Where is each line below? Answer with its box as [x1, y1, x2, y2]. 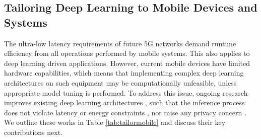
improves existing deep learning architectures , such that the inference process [4, 97, 245, 108]
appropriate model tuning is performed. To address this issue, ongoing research [4, 87, 248, 98]
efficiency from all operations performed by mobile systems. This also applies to [4, 48, 250, 58]
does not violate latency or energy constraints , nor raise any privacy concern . [4, 107, 246, 117]
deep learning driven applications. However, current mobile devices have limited [4, 57, 250, 68]
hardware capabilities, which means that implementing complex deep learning [4, 67, 244, 78]
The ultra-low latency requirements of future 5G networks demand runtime [4, 38, 236, 48]
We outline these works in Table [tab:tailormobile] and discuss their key [4, 117, 226, 127]
